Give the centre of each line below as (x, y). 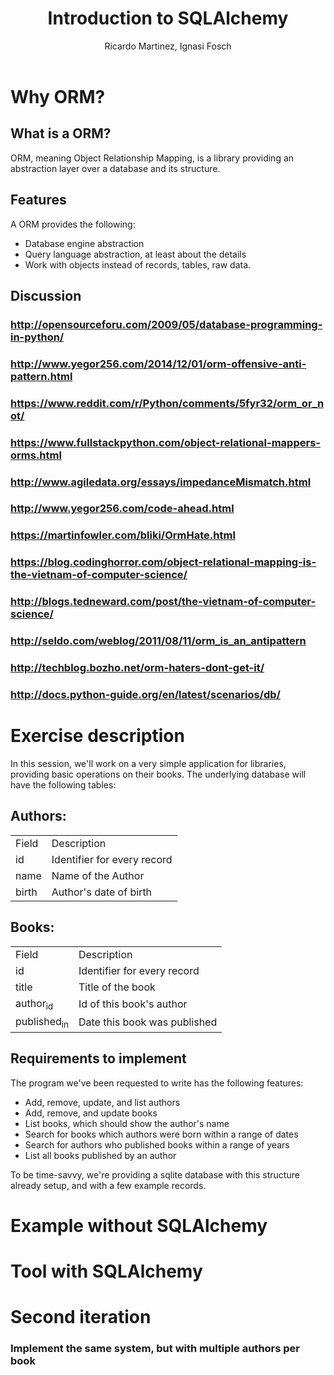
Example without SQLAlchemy (139, 1225)
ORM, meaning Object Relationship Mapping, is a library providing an (152, 158)
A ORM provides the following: (73, 224)
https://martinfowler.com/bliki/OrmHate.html (123, 535)
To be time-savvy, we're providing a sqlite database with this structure (155, 1174)
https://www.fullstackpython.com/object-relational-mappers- (165, 442)
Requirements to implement (98, 1058)
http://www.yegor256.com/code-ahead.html (122, 509)
